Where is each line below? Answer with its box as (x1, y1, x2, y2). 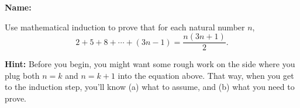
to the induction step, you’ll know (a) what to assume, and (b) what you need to (5, 81, 295, 93)
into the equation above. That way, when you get (118, 69, 294, 81)
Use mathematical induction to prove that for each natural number (5, 20, 245, 33)
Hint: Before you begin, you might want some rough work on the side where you (5, 58, 295, 70)
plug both (5, 69, 40, 81)
